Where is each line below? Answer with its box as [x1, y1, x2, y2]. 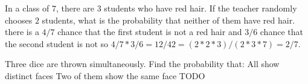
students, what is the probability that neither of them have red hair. [42, 13, 295, 26]
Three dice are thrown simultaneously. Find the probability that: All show [5, 57, 280, 70]
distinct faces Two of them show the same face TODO [5, 69, 205, 82]
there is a [5, 25, 39, 38]
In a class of [5, 2, 50, 14]
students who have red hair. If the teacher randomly [104, 2, 297, 14]
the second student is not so [5, 37, 109, 50]
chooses [5, 13, 33, 26]
